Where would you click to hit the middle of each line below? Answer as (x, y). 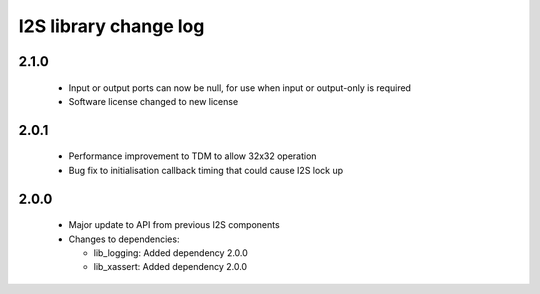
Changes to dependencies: (124, 239)
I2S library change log (111, 26)
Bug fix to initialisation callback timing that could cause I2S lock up (206, 170)
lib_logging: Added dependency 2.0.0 (171, 252)
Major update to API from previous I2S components (174, 225)
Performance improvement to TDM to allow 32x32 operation (192, 156)
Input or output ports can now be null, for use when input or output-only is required (240, 87)
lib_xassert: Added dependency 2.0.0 (170, 267)
